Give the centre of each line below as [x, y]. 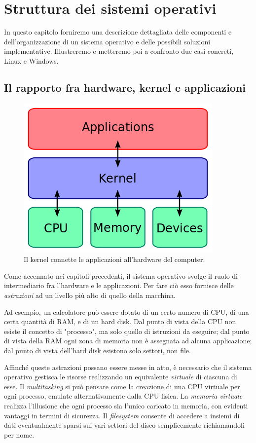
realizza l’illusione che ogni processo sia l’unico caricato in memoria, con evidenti [126, 406]
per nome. [19, 434]
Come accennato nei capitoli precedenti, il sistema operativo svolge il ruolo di [121, 276]
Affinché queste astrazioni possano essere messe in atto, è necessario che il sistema [128, 367]
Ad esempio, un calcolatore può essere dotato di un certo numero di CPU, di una [127, 312]
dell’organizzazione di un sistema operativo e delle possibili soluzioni [107, 41]
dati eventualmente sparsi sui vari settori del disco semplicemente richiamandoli [124, 425]
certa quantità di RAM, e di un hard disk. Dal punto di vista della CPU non [120, 321]
